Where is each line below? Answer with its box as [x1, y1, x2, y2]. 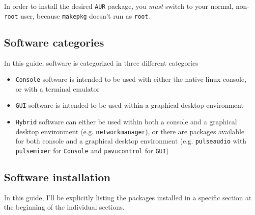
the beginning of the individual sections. [4, 202, 125, 212]
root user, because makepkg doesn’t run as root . [4, 10, 150, 21]
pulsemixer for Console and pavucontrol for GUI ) [15, 145, 169, 155]
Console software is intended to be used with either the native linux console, [15, 74, 247, 84]
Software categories [4, 34, 104, 49]
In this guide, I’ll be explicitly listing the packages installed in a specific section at [4, 192, 252, 202]
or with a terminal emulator [15, 83, 100, 94]
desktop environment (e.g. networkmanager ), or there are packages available [15, 126, 245, 136]
